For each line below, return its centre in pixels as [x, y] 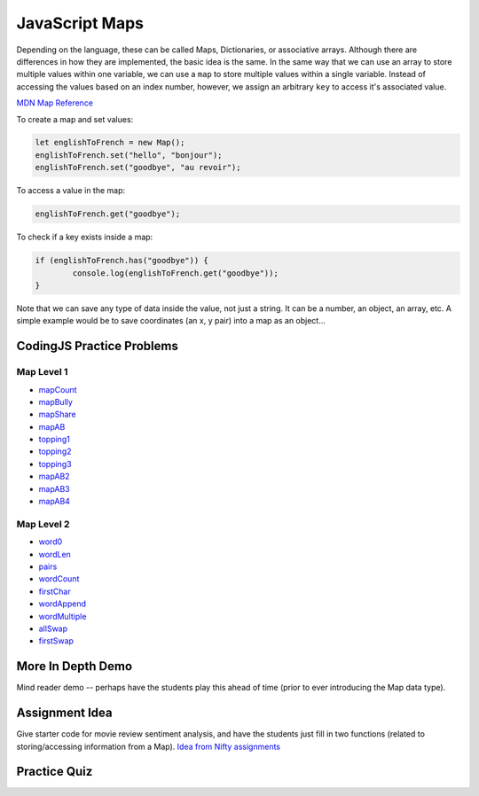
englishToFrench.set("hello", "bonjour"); [129, 155]
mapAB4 [55, 502]
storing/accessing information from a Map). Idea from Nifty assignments [149, 746]
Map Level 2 [43, 524]
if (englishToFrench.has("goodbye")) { [122, 261]
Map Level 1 [42, 372]
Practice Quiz [55, 772]
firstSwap [56, 641]
